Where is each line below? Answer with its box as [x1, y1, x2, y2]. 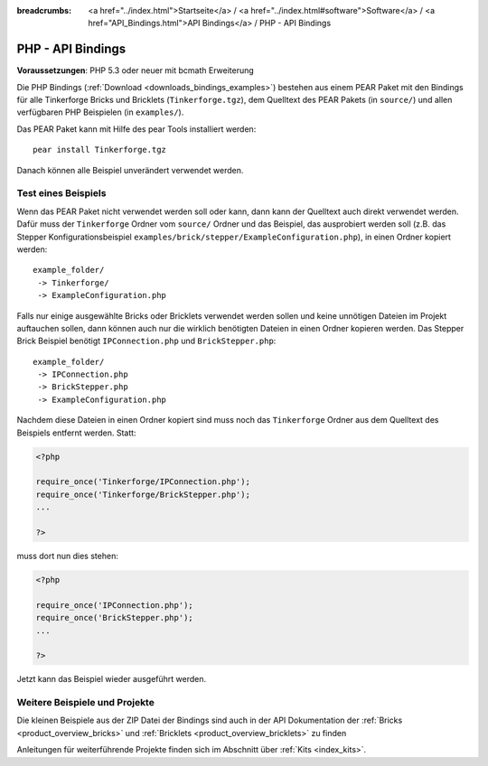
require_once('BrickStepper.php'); [35, 612, 193, 623]
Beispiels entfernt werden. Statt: [16, 427, 136, 438]
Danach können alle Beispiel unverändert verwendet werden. [16, 164, 244, 175]
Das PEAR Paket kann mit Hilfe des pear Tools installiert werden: [16, 123, 257, 135]
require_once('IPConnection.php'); [35, 600, 193, 610]
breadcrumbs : [16, 5, 72, 15]
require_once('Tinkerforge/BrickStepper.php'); [35, 489, 250, 500]
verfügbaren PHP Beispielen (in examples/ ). [16, 107, 184, 117]
